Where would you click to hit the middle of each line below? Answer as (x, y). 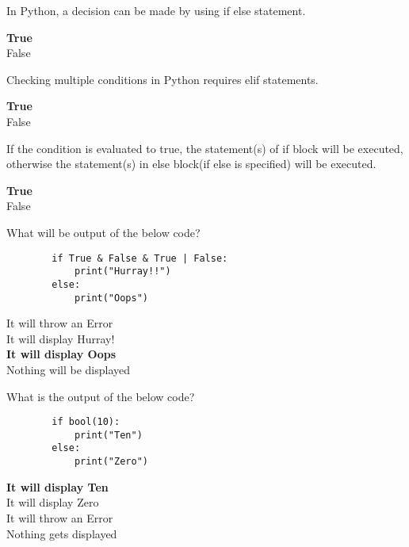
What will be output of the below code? (103, 232)
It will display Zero (53, 502)
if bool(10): (86, 422)
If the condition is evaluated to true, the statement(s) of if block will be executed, (205, 148)
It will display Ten (57, 486)
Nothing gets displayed (62, 533)
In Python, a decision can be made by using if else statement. (156, 10)
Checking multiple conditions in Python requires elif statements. (162, 79)
